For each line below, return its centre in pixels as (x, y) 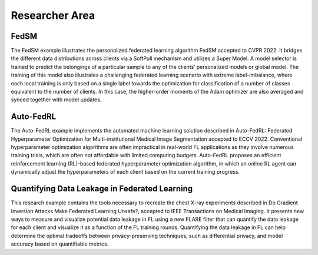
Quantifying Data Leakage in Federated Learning (102, 189)
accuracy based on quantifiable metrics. (60, 244)
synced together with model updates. (56, 100)
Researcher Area (53, 15)
